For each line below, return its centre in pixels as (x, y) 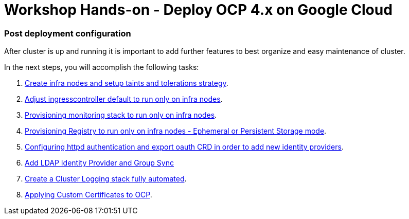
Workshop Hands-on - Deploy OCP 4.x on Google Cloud (198, 10)
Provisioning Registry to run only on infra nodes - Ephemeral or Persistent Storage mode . (176, 131)
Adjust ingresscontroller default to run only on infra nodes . (124, 99)
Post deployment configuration (68, 33)
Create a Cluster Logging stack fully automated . (106, 179)
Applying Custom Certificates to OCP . (88, 195)
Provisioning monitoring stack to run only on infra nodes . (121, 115)
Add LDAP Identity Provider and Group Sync (99, 163)
